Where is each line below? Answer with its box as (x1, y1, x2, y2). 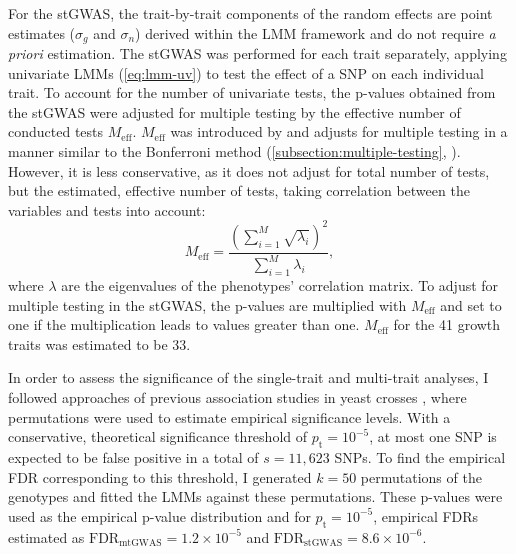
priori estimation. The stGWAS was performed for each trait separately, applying (8, 43, 507, 64)
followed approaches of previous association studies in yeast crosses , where (8, 387, 467, 408)
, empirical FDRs (373, 505, 479, 526)
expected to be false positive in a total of (8, 447, 259, 468)
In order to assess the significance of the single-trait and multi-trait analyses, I (8, 367, 489, 388)
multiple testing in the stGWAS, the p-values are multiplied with (8, 294, 407, 315)
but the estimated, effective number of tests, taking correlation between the (8, 180, 470, 201)
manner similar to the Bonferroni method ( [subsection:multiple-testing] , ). (8, 141, 461, 162)
